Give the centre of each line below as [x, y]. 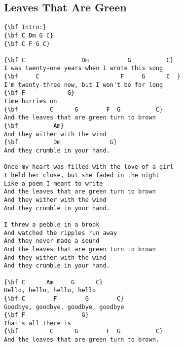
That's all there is [38, 323]
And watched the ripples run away [61, 233]
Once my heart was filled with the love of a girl [89, 167]
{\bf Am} [34, 126]
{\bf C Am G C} [54, 282]
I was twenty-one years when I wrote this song [84, 68]
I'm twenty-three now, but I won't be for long [84, 85]
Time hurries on [31, 101]
